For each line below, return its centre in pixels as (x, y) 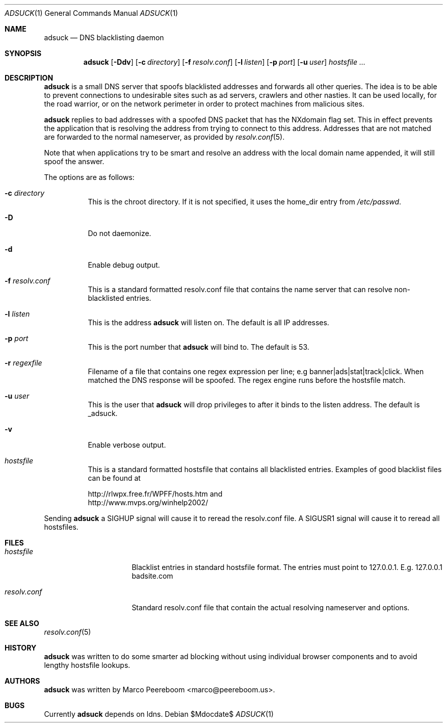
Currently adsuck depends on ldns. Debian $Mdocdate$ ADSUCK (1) (159, 714)
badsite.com (152, 576)
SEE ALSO (22, 623)
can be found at (114, 478)
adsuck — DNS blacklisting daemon (104, 37)
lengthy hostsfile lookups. (87, 665)
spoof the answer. (74, 161)
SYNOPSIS (23, 53)
